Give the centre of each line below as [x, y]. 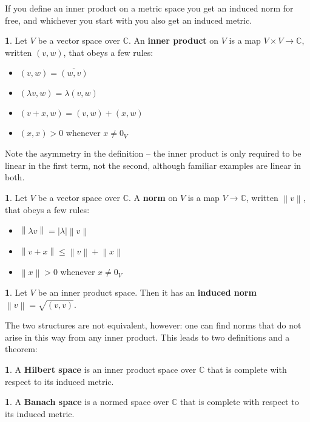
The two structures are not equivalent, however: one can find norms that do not [153, 325]
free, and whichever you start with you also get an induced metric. [129, 20]
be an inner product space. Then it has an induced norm [147, 292]
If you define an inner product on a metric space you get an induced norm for [149, 8]
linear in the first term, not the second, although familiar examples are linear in [153, 165]
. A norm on [153, 197]
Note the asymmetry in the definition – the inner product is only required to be [153, 153]
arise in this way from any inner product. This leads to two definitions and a [147, 337]
